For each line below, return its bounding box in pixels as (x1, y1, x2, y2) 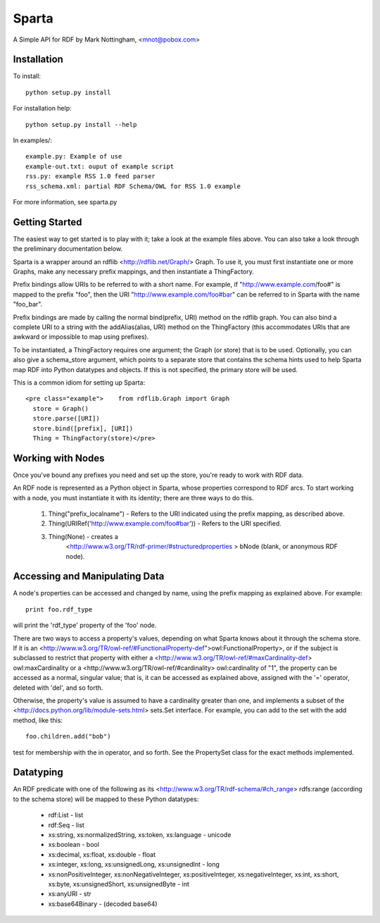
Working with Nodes (13, 452, 105, 464)
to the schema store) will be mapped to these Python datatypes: (13, 795, 199, 803)
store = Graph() (32, 404, 89, 412)
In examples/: (13, 136, 53, 144)
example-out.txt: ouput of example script (25, 162, 175, 171)
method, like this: (13, 716, 63, 724)
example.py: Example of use (25, 152, 122, 161)
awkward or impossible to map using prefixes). (13, 333, 149, 341)
